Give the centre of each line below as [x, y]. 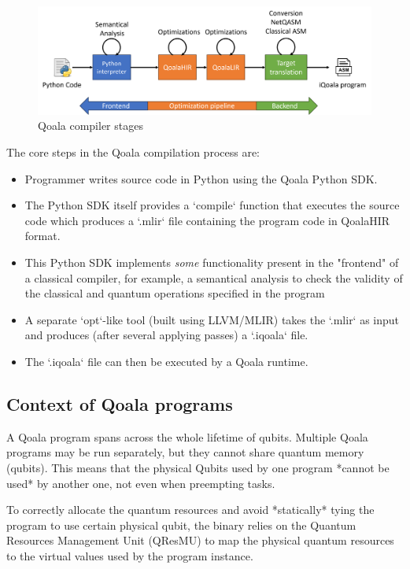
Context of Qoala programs [120, 403]
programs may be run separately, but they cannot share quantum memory [185, 452]
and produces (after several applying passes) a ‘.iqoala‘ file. [166, 335]
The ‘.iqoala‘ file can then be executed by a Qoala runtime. [166, 361]
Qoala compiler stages [90, 126]
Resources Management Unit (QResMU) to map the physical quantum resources [200, 540]
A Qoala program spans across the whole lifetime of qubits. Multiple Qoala [187, 436]
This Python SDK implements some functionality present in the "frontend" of [212, 262]
